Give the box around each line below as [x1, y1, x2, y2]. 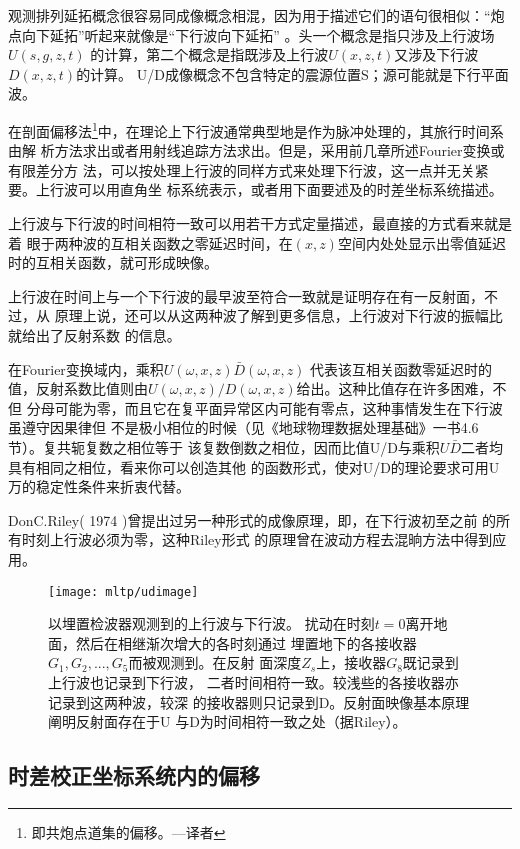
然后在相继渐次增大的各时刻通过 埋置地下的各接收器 [75, 632, 417, 653]
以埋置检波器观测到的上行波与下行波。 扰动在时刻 [48, 613, 375, 634]
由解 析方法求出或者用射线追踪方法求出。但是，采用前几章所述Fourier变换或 [8, 140, 505, 161]
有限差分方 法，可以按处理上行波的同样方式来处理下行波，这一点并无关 [8, 159, 475, 180]
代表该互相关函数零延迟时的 [310, 358, 493, 379]
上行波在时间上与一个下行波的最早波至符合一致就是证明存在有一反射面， [8, 285, 484, 306]
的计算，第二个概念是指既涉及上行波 [90, 44, 329, 65]
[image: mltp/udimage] [48, 584, 199, 599]
